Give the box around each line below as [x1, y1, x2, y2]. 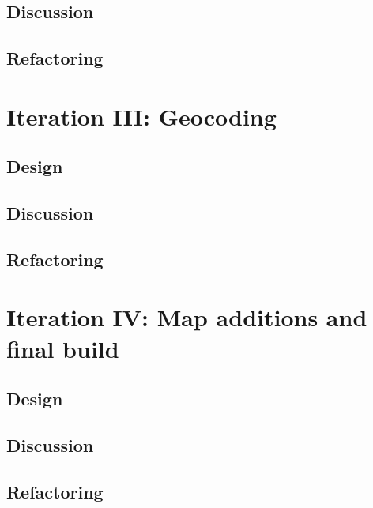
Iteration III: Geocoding [6, 100, 277, 132]
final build [6, 332, 119, 364]
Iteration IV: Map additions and [6, 301, 367, 333]
